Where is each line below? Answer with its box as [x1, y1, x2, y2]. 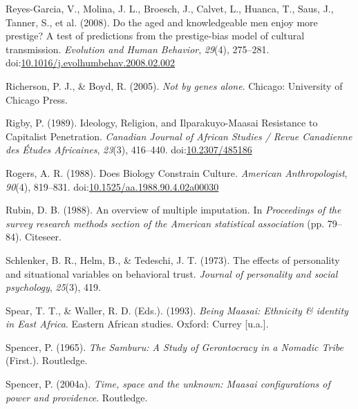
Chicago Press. [6, 92, 68, 106]
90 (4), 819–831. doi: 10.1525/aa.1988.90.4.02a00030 [6, 179, 219, 193]
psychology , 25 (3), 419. [6, 280, 101, 294]
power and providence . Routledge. [6, 390, 148, 404]
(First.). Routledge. [6, 353, 88, 368]
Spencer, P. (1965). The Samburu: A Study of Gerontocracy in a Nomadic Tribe [6, 339, 343, 354]
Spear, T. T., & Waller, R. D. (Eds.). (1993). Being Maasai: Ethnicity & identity [6, 303, 348, 317]
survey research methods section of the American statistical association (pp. [6, 216, 325, 230]
